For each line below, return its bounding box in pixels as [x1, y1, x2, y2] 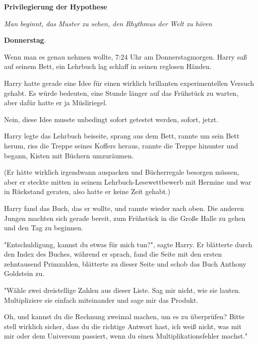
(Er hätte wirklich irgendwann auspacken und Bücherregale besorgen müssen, [4, 167, 239, 177]
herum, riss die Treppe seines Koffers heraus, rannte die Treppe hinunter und [4, 140, 238, 150]
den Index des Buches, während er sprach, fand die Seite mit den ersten [4, 249, 222, 259]
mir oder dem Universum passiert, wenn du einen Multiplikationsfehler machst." [4, 331, 248, 341]
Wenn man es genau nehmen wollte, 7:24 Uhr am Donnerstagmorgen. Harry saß [4, 51, 247, 62]
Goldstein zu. [4, 268, 45, 278]
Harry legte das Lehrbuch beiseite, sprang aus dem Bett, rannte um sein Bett [4, 131, 240, 141]
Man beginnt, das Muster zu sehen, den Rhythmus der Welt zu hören [4, 18, 212, 28]
